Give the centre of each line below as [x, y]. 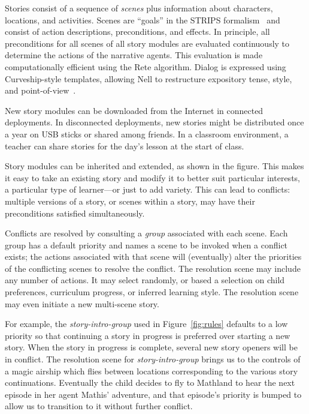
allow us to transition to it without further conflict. [99, 406]
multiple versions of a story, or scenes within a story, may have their [130, 201]
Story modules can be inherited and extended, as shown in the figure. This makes [154, 166]
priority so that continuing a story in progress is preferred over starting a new [148, 335]
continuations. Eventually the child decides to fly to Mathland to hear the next [150, 382]
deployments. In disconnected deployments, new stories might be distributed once [154, 122]
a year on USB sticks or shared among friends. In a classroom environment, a [147, 133]
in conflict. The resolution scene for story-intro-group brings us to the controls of [153, 359]
